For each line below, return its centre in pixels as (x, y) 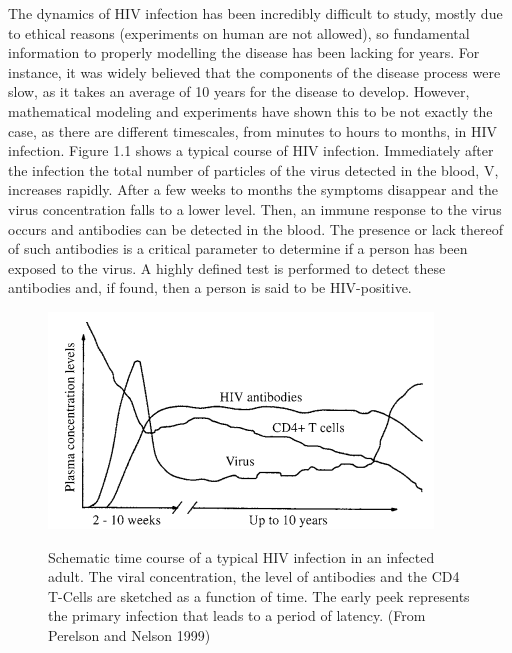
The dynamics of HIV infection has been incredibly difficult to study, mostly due (255, 13)
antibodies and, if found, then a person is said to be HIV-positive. (210, 287)
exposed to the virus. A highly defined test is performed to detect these (227, 267)
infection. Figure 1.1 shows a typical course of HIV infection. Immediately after (251, 150)
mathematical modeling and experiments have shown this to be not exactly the (250, 110)
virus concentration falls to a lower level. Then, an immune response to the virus (255, 208)
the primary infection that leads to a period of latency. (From (237, 615)
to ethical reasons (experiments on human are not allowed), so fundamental (239, 32)
